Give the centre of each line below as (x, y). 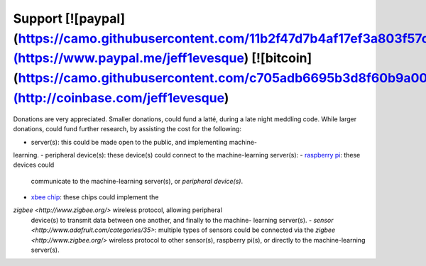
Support (38, 18)
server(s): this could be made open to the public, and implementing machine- (144, 142)
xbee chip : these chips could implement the (95, 197)
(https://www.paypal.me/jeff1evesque (129, 59)
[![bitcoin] (282, 59)
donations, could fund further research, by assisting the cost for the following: (127, 129)
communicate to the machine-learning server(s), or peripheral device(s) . (137, 181)
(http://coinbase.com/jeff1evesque (119, 98)
